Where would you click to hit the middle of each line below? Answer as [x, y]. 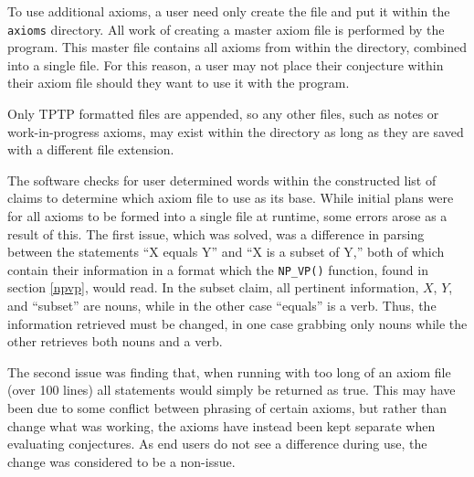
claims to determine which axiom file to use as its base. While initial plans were [231, 198]
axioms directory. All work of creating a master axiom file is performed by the [226, 29]
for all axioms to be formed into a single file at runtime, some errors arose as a [227, 216]
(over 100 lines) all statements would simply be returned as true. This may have [232, 390]
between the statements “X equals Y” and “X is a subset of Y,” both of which [226, 252]
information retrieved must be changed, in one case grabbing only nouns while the [237, 323]
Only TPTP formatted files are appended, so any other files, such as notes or [223, 114]
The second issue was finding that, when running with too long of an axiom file [229, 371]
